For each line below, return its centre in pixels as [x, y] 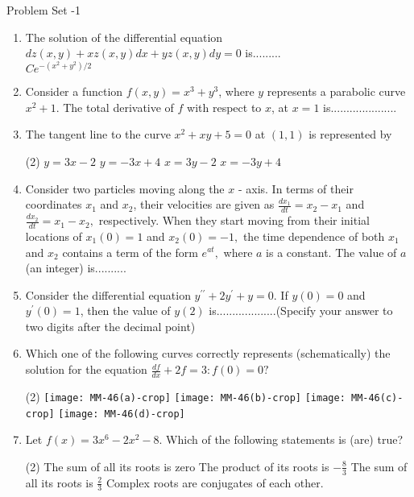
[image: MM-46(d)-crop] [122, 414]
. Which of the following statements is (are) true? [281, 439]
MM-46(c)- [377, 398]
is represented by [350, 134]
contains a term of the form [130, 252]
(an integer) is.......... [76, 268]
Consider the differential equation [108, 294]
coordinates [54, 204]
